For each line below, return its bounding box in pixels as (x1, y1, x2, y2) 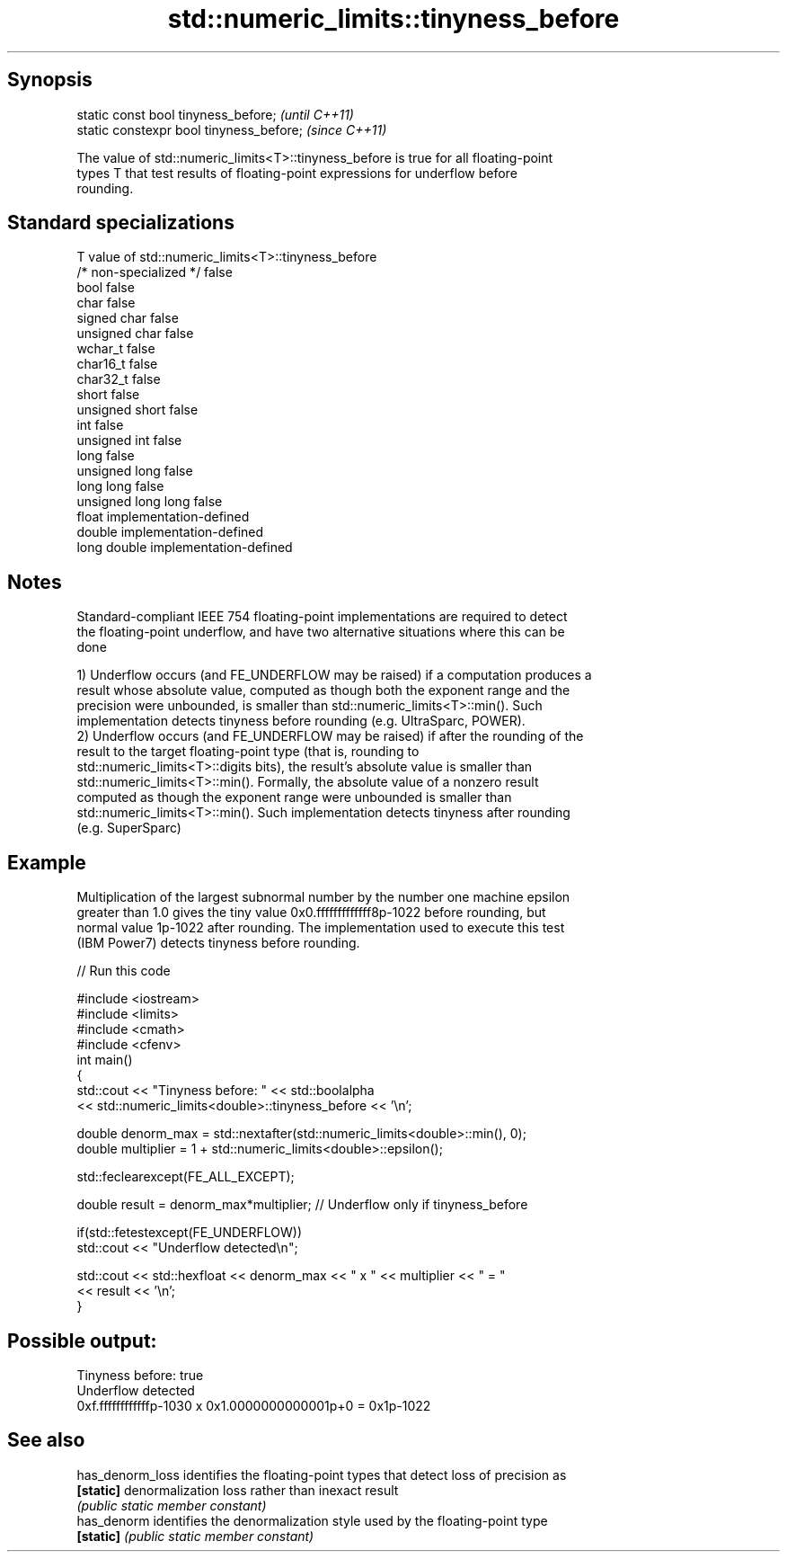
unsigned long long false (76, 494, 223, 510)
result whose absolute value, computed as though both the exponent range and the (76, 682, 570, 699)
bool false (76, 280, 135, 296)
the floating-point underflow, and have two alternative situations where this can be (76, 624, 565, 640)
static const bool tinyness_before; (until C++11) (76, 106, 354, 122)
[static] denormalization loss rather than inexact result (76, 1482, 399, 1498)
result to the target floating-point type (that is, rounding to (76, 744, 420, 760)
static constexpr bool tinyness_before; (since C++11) (76, 121, 387, 138)
